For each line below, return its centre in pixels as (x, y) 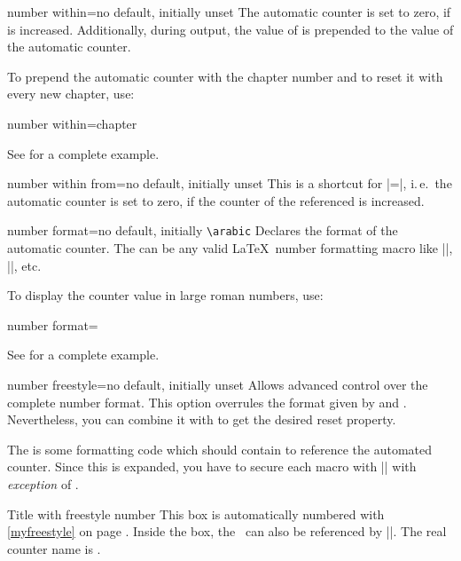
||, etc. (24, 265)
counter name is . (54, 548)
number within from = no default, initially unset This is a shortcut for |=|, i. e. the (230, 183)
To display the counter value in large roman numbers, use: (165, 295)
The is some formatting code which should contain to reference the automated (220, 449)
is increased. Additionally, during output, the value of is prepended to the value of (230, 29)
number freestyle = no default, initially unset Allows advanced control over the (218, 384)
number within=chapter (72, 123)
